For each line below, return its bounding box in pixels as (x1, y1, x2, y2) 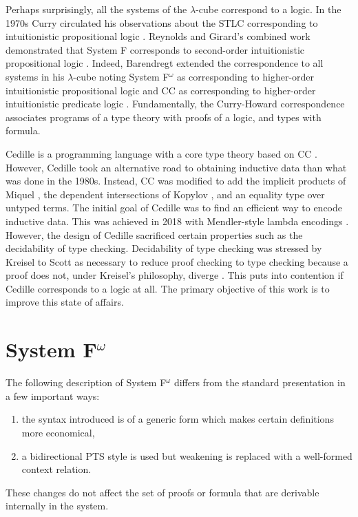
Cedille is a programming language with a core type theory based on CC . (6, 146, 317, 160)
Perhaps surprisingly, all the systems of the (6, 2, 187, 16)
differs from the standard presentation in (173, 375, 346, 390)
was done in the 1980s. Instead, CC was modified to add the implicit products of (6, 173, 346, 188)
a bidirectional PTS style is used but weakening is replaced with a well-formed (21, 448, 352, 463)
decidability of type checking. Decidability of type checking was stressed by (6, 241, 322, 255)
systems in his (6, 69, 65, 83)
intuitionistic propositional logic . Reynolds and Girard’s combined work (6, 29, 310, 43)
